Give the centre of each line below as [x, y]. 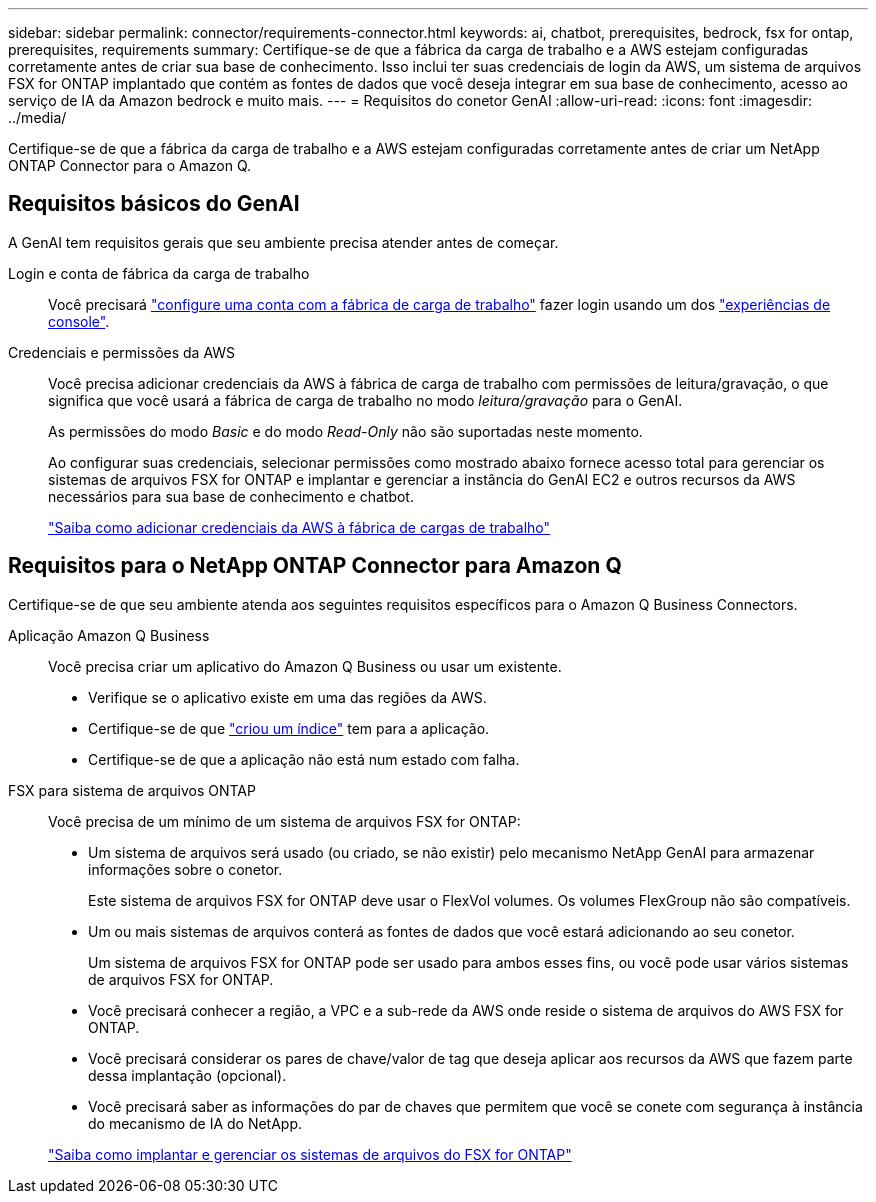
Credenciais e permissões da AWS [122, 352]
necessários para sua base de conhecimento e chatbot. [231, 496]
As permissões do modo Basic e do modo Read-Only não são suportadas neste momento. [345, 431]
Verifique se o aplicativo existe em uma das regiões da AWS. [287, 697]
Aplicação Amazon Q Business [109, 635]
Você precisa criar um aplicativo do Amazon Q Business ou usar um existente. [305, 666]
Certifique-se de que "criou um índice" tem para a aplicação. [289, 728]
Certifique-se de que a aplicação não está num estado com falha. [304, 759]
